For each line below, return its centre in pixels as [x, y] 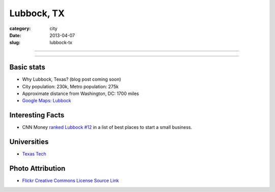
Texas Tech [34, 154]
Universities [29, 142]
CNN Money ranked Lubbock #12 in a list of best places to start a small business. [107, 127]
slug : [15, 43]
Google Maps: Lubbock [47, 101]
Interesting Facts [37, 115]
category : [20, 28]
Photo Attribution [37, 168]
